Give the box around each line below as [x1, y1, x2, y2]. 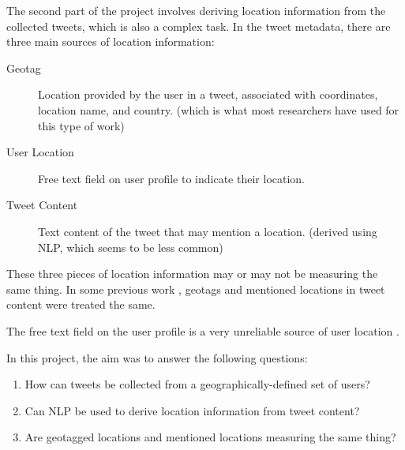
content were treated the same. [6, 296, 156, 313]
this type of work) [38, 117, 125, 133]
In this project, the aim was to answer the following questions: [6, 349, 308, 366]
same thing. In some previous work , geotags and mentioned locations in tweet [6, 280, 385, 297]
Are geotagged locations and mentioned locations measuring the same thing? [24, 429, 396, 445]
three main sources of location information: [6, 33, 215, 50]
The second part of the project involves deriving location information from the [6, 2, 386, 18]
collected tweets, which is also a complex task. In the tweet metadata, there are [6, 17, 391, 34]
